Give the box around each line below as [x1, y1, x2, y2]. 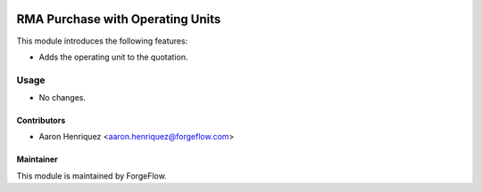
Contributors [16, 116, 66, 126]
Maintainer [16, 154, 58, 164]
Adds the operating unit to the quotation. [38, 52, 188, 62]
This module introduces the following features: [16, 36, 188, 46]
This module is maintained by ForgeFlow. [16, 170, 167, 181]
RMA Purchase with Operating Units [16, 12, 221, 27]
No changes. [38, 92, 87, 103]
